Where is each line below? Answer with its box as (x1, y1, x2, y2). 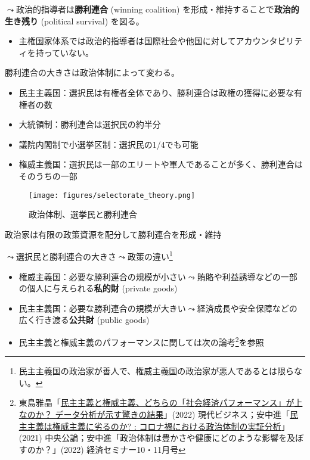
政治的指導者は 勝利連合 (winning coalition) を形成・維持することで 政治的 (15, 3, 299, 15)
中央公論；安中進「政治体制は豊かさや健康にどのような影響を (45, 431, 287, 444)
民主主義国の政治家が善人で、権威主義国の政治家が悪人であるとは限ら (18, 365, 294, 377)
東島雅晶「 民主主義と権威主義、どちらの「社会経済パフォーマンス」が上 (18, 396, 303, 409)
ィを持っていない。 (18, 46, 94, 58)
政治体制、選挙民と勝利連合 (29, 208, 137, 220)
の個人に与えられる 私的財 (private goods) (18, 282, 178, 294)
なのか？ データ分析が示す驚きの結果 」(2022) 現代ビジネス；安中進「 (18, 408, 290, 421)
